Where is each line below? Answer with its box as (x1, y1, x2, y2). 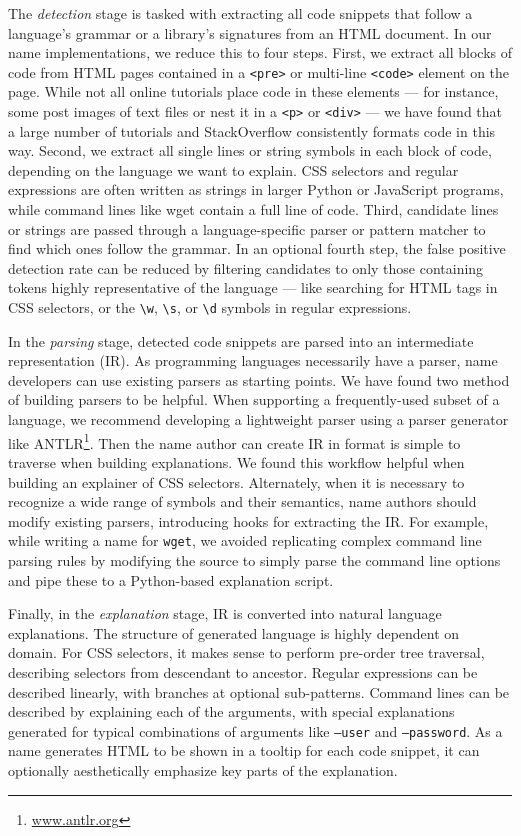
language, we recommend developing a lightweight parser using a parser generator (8, 409, 509, 430)
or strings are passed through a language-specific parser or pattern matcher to (8, 218, 486, 239)
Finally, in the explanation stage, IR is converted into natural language (8, 603, 442, 624)
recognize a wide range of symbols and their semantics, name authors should (8, 491, 477, 512)
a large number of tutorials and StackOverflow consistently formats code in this (8, 120, 496, 141)
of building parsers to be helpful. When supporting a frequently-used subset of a (8, 389, 500, 410)
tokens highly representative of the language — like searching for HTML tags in (8, 277, 498, 298)
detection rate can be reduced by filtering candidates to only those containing (8, 257, 484, 278)
